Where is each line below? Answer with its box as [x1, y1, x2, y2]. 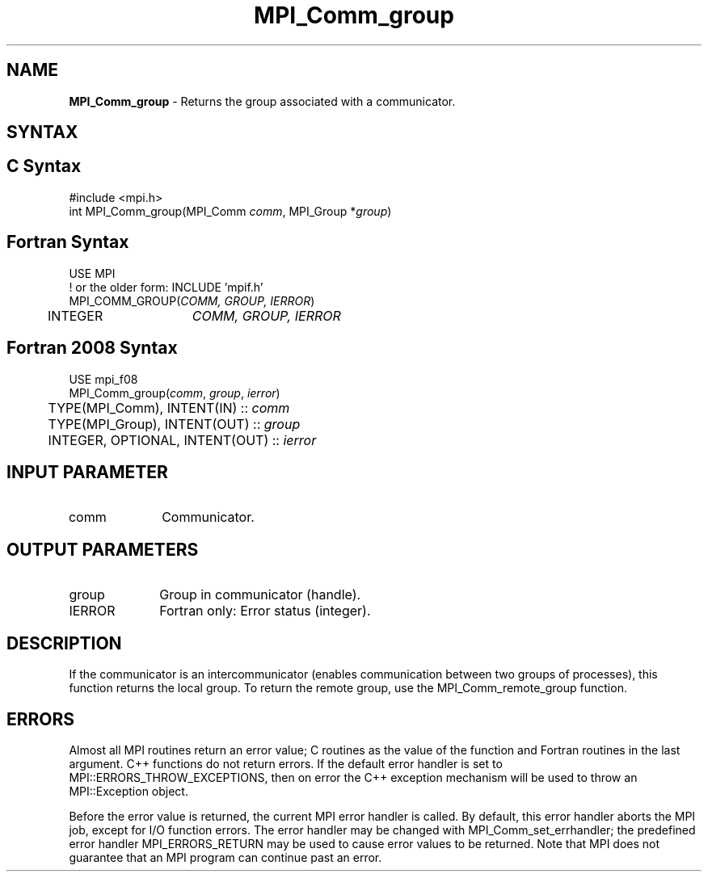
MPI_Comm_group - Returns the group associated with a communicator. [69, 94, 456, 108]
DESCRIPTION [6, 632, 122, 653]
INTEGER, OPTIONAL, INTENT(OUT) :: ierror [48, 431, 317, 448]
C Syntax [6, 156, 82, 177]
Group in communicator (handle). [159, 586, 361, 603]
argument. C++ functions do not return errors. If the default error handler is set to [69, 756, 503, 771]
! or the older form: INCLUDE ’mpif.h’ [69, 279, 263, 294]
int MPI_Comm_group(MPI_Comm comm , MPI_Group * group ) [69, 204, 392, 218]
